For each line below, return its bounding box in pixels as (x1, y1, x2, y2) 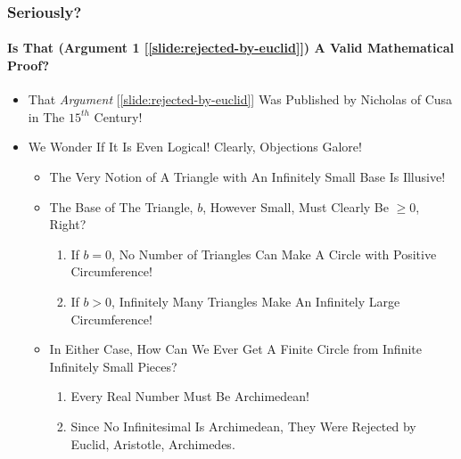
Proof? (7, 56, 50, 75)
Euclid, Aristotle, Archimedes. (70, 434, 235, 453)
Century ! (94, 107, 143, 126)
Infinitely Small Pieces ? (49, 357, 177, 375)
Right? (49, 215, 86, 234)
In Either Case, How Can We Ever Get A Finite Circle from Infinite (49, 340, 422, 358)
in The (28, 107, 65, 126)
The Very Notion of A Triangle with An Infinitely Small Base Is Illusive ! (49, 168, 446, 186)
